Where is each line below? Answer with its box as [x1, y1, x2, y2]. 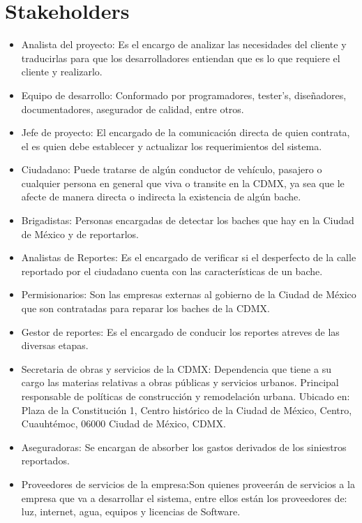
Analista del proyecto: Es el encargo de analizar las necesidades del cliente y [21, 37, 347, 52]
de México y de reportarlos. [21, 226, 139, 241]
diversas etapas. [21, 338, 89, 353]
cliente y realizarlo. [21, 64, 103, 79]
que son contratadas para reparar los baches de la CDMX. [21, 301, 270, 316]
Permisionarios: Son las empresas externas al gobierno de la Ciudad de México [21, 287, 356, 302]
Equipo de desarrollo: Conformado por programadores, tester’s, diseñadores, [21, 87, 347, 102]
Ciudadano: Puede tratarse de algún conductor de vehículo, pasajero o [21, 162, 322, 177]
